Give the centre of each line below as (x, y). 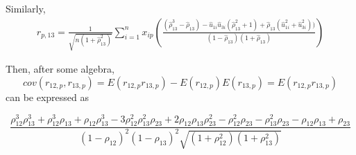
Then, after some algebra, (60, 69)
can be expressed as (48, 97)
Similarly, (26, 8)
